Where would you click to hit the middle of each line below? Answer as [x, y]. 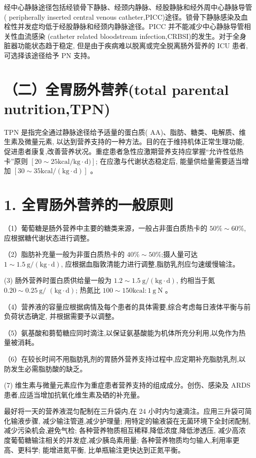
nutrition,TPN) [57, 108]
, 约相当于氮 [195, 280]
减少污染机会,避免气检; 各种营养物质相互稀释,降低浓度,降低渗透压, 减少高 [121, 430]
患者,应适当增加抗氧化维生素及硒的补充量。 [74, 394]
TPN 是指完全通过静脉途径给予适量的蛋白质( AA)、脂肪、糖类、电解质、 [122, 132]
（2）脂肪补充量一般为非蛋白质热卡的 [64, 254]
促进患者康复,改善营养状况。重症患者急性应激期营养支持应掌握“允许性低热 [124, 151]
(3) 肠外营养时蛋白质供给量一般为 [58, 280]
